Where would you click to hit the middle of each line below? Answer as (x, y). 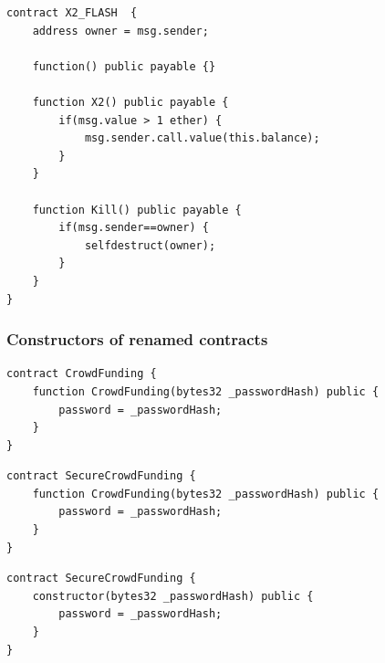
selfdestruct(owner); (150, 245)
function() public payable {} (124, 66)
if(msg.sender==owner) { (134, 228)
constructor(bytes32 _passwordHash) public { (173, 596)
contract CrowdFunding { (82, 374)
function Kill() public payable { (137, 210)
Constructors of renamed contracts (137, 339)
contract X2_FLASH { (72, 13)
